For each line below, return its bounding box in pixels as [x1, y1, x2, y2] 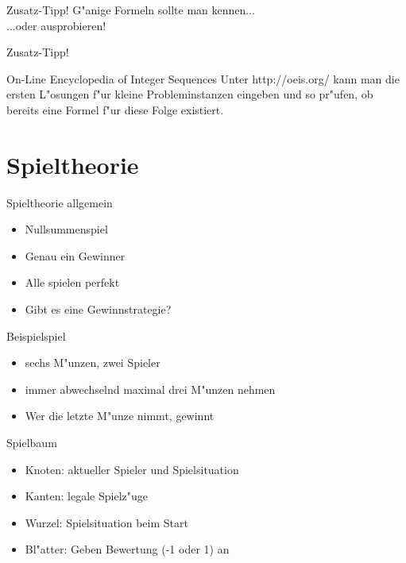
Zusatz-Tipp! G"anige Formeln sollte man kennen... [6, 2, 255, 17]
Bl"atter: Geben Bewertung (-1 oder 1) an [25, 541, 230, 557]
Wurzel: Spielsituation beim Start [25, 514, 188, 530]
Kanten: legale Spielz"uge [25, 488, 148, 504]
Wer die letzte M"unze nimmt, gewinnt [25, 407, 215, 424]
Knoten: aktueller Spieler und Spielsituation [25, 461, 239, 477]
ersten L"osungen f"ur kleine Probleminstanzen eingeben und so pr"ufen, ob [6, 86, 373, 102]
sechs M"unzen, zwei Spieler [25, 354, 160, 371]
